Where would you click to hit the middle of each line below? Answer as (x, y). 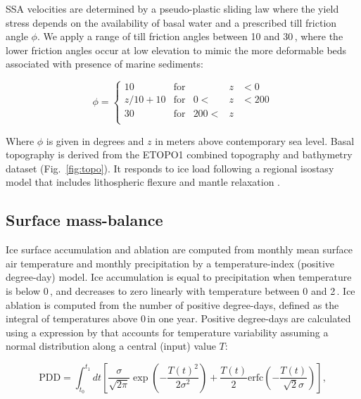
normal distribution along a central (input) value (111, 346)
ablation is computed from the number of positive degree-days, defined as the (172, 304)
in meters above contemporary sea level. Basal (255, 140)
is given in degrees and (95, 140)
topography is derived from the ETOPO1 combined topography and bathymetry (179, 154)
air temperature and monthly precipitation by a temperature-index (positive (170, 263)
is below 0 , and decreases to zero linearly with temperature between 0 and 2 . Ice (180, 290)
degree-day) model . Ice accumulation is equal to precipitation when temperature (179, 277)
